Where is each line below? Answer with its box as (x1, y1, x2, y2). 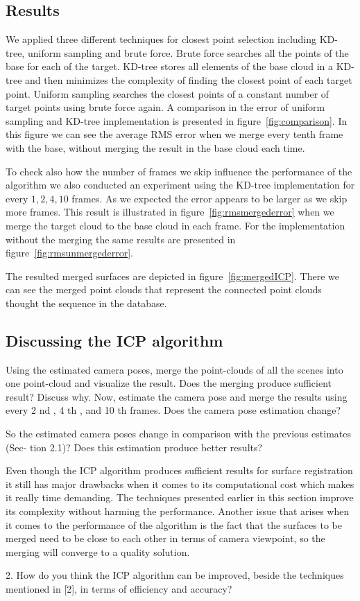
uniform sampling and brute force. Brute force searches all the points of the (27, 45, 349, 60)
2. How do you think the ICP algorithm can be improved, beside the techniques (6, 568, 344, 582)
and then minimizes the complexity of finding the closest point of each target (25, 72, 352, 87)
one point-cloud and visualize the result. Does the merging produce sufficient (6, 376, 332, 390)
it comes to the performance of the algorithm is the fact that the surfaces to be (6, 517, 342, 532)
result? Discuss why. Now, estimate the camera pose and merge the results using (6, 389, 348, 403)
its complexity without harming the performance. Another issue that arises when (6, 504, 350, 519)
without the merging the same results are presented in (6, 232, 236, 246)
